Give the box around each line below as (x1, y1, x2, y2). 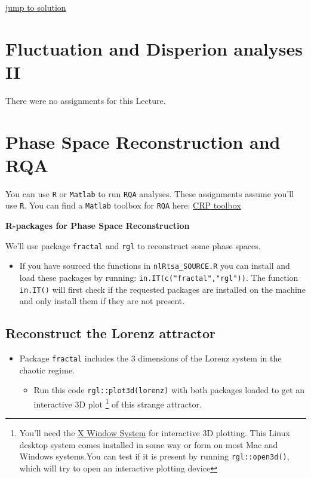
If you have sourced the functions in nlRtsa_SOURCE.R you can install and (19, 259, 290, 272)
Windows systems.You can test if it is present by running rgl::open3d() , (19, 450, 290, 462)
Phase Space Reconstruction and (5, 129, 281, 154)
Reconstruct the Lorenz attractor (5, 324, 215, 342)
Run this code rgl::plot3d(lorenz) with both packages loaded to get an (33, 384, 304, 396)
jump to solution (5, 1, 66, 13)
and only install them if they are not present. (19, 295, 185, 307)
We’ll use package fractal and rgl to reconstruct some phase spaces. (5, 239, 261, 252)
